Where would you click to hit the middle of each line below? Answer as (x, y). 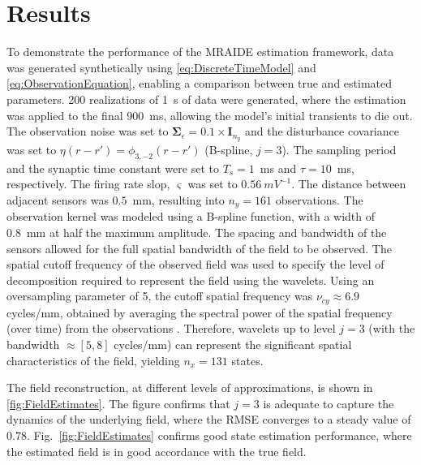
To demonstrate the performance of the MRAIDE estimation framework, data (200, 52)
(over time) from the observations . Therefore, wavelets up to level (171, 328)
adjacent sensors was (58, 199)
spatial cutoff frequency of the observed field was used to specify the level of (195, 264)
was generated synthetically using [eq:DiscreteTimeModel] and (161, 67)
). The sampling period (339, 149)
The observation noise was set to (88, 131)
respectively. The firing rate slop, (88, 184)
